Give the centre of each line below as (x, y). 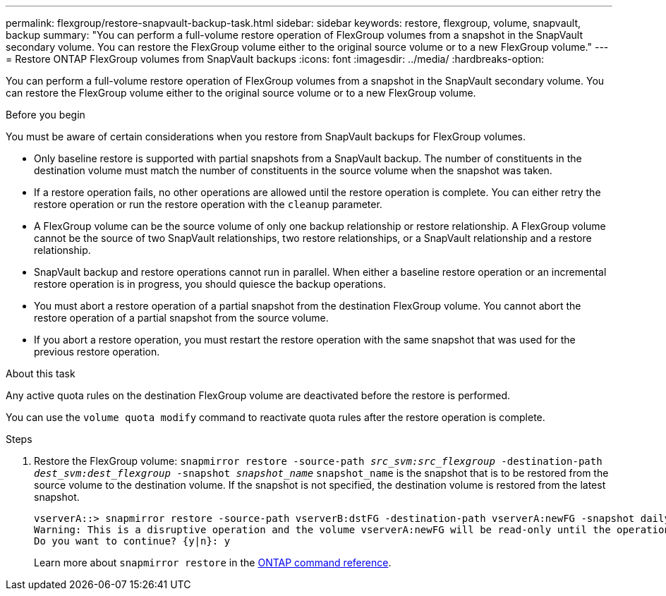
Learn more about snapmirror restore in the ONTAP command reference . (213, 562)
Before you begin (46, 115)
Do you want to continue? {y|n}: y (132, 541)
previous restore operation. (97, 352)
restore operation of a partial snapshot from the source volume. (181, 318)
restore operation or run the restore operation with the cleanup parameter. (208, 204)
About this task (41, 373)
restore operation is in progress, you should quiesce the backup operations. (210, 284)
